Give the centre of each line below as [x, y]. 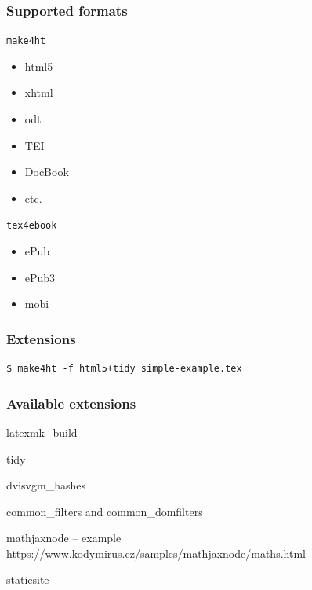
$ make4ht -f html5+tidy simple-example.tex [124, 369]
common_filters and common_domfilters [105, 511]
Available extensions [71, 403]
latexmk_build [42, 432]
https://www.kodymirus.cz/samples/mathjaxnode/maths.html [156, 553]
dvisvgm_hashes [46, 485]
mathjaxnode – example [64, 538]
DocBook [47, 172]
